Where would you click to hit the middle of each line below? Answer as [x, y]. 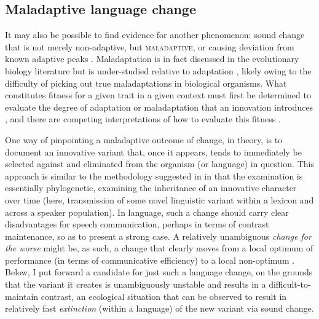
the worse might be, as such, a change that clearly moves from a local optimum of [159, 248]
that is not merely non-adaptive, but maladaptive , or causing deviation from [150, 46]
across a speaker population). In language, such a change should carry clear [147, 212]
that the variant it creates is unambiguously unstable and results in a [136, 284]
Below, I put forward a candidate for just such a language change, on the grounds [159, 272]
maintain [22, 296]
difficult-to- [290, 284]
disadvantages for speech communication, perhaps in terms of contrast [137, 224]
